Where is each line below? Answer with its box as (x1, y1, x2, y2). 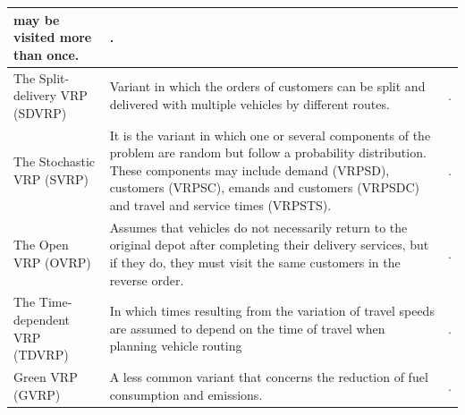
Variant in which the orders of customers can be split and (109, 77, 426, 96)
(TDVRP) (13, 345, 69, 364)
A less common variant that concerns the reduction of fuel (109, 368, 428, 386)
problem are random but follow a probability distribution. (109, 143, 427, 162)
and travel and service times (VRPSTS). (109, 195, 332, 214)
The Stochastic (13, 151, 96, 170)
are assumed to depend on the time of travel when (109, 318, 385, 337)
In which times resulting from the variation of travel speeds (109, 301, 435, 320)
